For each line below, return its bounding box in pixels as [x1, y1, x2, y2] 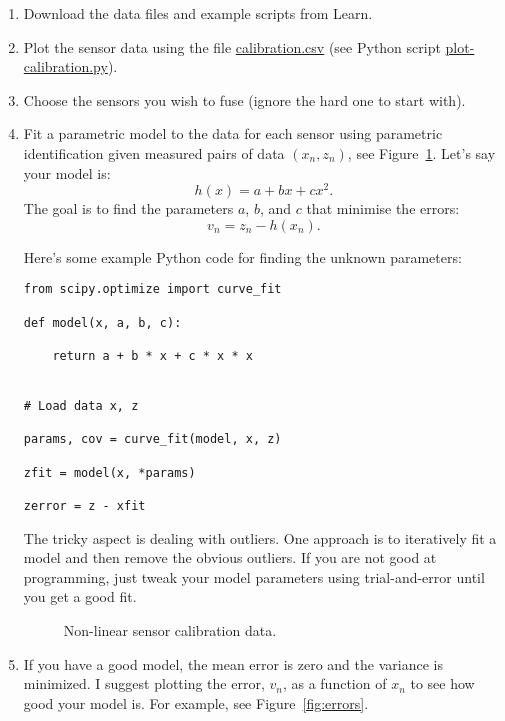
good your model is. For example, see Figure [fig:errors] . [23, 692, 369, 713]
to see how [410, 673, 475, 694]
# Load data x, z [23, 399, 139, 414]
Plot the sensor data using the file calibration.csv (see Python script [23, 36, 441, 57]
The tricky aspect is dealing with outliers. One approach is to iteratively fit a [23, 527, 497, 548]
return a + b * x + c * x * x [52, 349, 253, 364]
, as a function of [282, 673, 387, 694]
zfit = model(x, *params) [23, 465, 196, 480]
